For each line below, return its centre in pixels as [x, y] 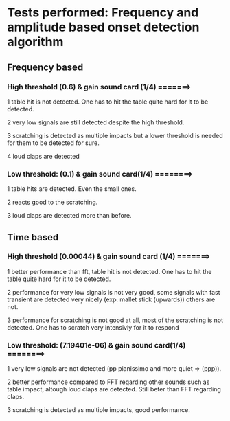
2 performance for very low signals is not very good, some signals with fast [114, 292]
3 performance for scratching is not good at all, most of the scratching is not [115, 320]
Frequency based [45, 67]
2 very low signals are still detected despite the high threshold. [96, 122]
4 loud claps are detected [44, 156]
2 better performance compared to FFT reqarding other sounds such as [108, 382]
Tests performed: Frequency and [103, 13]
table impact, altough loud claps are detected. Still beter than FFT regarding [114, 389]
